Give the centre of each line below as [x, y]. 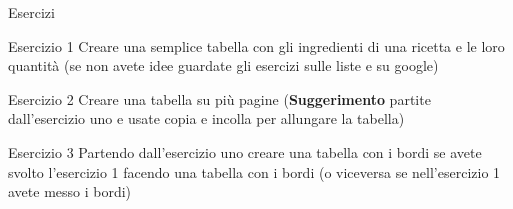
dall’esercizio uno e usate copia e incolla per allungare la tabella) [206, 118]
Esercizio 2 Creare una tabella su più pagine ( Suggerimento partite [219, 98]
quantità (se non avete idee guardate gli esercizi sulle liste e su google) [223, 65]
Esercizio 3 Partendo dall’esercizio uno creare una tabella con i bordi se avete [245, 151]
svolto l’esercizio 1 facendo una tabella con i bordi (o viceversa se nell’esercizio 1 [254, 171]
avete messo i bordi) [70, 191]
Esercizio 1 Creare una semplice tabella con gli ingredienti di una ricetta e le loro [256, 45]
